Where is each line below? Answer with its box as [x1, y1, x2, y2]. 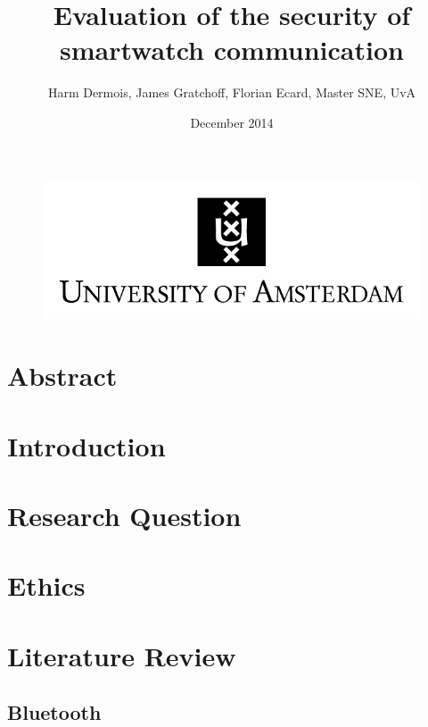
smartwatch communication [60, 31, 404, 68]
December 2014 [190, 113, 274, 131]
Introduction [7, 427, 166, 464]
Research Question [7, 497, 242, 533]
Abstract [7, 357, 118, 394]
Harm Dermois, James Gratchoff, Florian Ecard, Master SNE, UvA [47, 83, 416, 102]
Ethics [7, 567, 86, 604]
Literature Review [7, 637, 236, 673]
